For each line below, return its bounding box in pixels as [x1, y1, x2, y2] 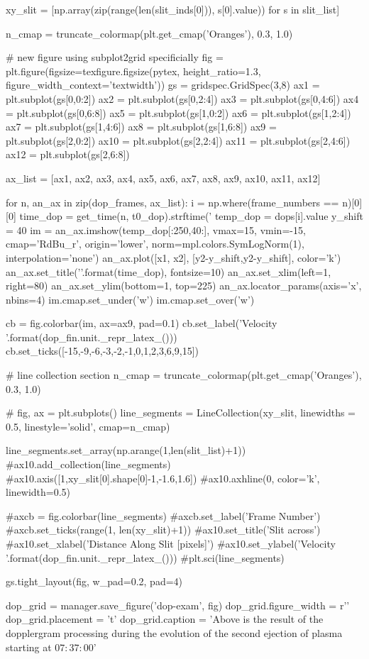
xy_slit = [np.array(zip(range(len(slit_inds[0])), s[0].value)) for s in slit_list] [6, 2, 340, 16]
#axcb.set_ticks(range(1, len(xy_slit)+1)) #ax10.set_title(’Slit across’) [6, 522, 321, 537]
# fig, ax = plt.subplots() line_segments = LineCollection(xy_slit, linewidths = [6, 405, 356, 420]
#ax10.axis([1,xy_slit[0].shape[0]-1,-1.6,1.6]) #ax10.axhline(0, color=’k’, [6, 470, 320, 485]
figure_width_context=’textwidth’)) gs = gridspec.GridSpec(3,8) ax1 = [6, 77, 320, 92]
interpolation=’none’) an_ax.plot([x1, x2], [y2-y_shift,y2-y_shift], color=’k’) [6, 250, 341, 265]
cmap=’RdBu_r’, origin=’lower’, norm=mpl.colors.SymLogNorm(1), [6, 236, 304, 251]
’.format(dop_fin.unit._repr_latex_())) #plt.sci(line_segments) [6, 550, 285, 565]
